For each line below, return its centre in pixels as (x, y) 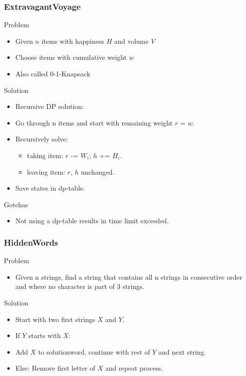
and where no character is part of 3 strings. (80, 286)
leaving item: (46, 171)
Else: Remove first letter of (55, 368)
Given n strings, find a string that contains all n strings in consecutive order (129, 277)
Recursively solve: (42, 139)
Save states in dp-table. (50, 188)
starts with (44, 335)
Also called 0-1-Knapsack (53, 73)
